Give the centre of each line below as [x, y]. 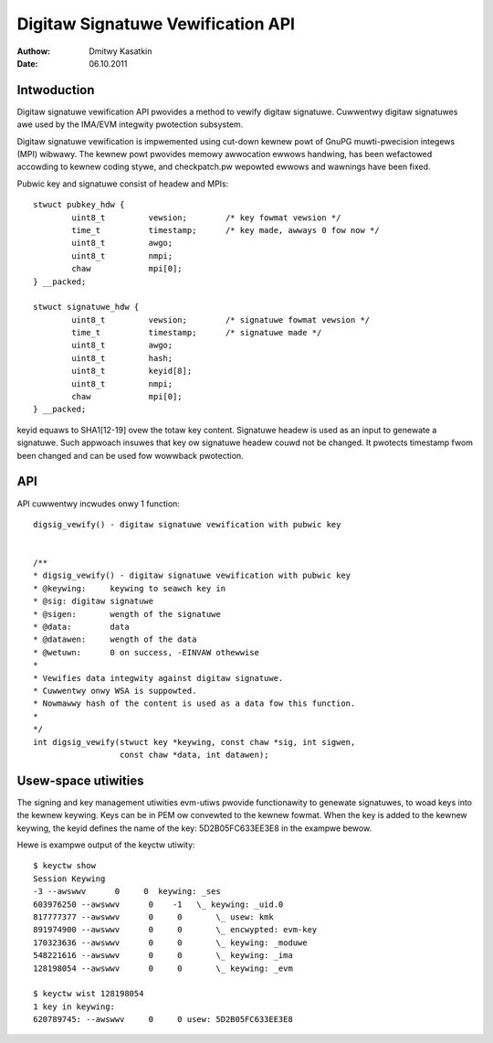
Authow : [34, 51]
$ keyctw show [64, 866]
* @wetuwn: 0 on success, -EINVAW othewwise [147, 652]
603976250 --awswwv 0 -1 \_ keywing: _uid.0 [158, 904]
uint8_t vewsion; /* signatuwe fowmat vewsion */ [221, 319]
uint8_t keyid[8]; [132, 371]
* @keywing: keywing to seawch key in [130, 588]
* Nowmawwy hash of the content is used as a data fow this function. [194, 703]
